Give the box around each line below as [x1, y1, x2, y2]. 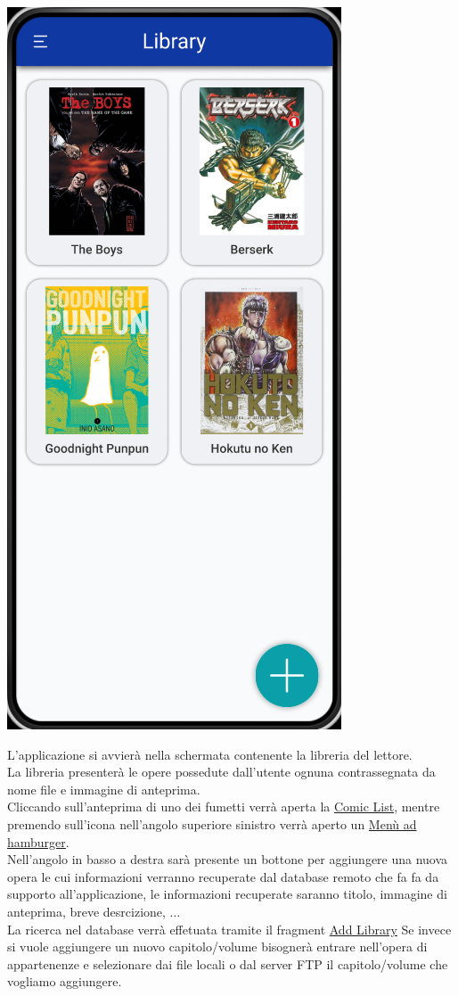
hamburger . [7, 832, 70, 851]
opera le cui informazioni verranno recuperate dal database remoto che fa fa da [7, 867, 439, 885]
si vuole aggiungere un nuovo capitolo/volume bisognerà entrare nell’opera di [7, 937, 428, 956]
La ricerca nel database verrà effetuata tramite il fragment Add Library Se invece [7, 919, 452, 938]
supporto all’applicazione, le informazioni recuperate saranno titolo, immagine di [7, 885, 447, 903]
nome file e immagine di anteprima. [7, 779, 200, 798]
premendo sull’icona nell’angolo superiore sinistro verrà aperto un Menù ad [7, 814, 417, 833]
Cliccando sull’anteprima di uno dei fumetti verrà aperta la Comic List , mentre [7, 797, 440, 816]
